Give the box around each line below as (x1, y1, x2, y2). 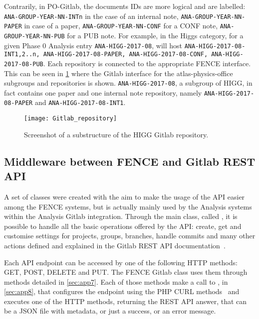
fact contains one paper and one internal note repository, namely (4, 87, 202, 98)
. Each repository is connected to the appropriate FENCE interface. (43, 58, 251, 68)
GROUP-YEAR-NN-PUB (4, 32, 65, 40)
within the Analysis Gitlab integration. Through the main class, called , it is (4, 211, 238, 221)
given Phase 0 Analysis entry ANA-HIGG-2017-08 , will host (4, 40, 182, 50)
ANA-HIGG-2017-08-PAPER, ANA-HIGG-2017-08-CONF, (43, 51, 208, 58)
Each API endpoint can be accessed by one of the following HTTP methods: (4, 257, 238, 267)
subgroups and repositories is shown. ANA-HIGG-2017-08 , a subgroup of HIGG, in (4, 78, 253, 88)
